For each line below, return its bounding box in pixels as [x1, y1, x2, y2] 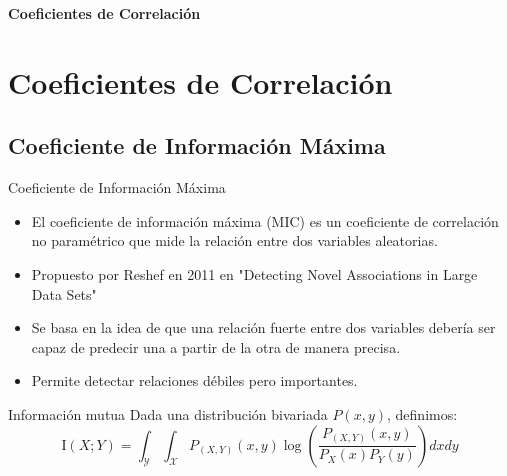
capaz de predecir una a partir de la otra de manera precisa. [31, 336, 401, 357]
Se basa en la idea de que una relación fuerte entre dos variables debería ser [31, 317, 496, 338]
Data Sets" [31, 283, 97, 304]
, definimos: [387, 403, 458, 424]
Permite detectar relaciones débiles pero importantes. [31, 370, 358, 391]
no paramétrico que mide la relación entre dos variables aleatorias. [31, 230, 438, 251]
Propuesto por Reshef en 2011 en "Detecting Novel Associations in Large [31, 263, 478, 284]
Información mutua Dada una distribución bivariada [8, 403, 328, 424]
